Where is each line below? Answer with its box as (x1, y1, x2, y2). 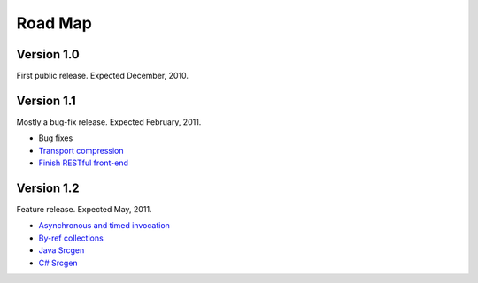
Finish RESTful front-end (38, 157, 128, 168)
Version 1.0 (16, 47, 80, 62)
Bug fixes (38, 133, 73, 143)
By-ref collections (38, 233, 104, 243)
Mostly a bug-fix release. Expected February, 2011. (16, 116, 202, 127)
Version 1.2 (16, 180, 80, 195)
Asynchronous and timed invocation (38, 220, 170, 231)
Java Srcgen (38, 245, 85, 256)
